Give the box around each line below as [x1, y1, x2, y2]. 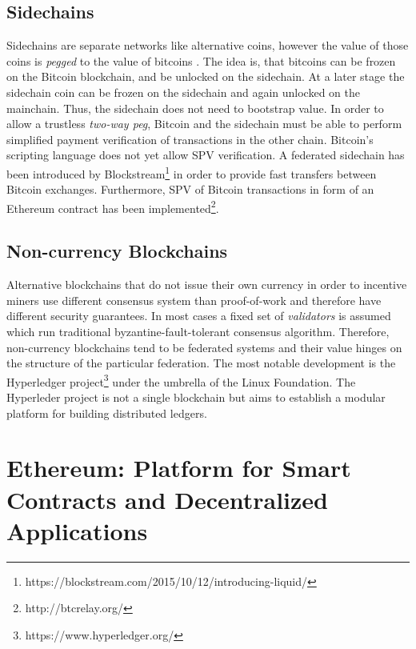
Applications [6, 514, 148, 547]
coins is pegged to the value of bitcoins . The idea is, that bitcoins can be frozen [6, 52, 396, 69]
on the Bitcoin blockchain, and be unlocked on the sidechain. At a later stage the [6, 68, 405, 85]
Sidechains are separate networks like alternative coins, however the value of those [6, 37, 409, 54]
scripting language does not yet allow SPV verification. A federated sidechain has [6, 146, 405, 163]
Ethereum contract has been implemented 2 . [6, 197, 219, 216]
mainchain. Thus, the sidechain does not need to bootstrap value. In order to [6, 99, 384, 116]
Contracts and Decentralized [6, 483, 328, 515]
